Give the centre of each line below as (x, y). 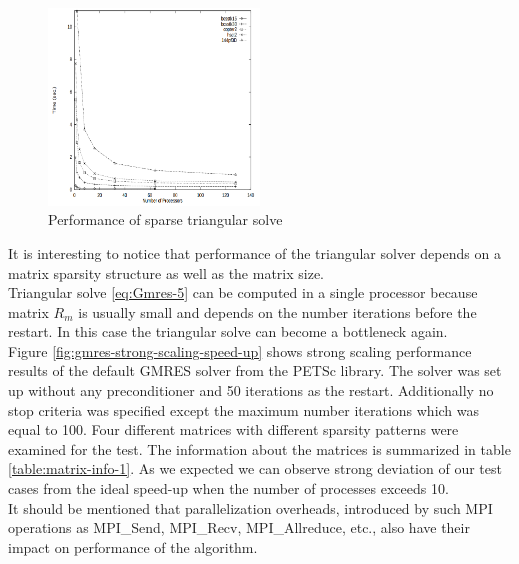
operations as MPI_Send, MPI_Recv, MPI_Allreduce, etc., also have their (239, 527)
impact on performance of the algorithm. (133, 546)
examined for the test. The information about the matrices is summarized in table (259, 448)
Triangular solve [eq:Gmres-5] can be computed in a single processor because (243, 292)
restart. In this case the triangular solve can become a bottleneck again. (228, 331)
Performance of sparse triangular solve (165, 219)
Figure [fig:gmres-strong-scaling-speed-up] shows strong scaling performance (240, 350)
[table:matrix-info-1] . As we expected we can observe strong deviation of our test (255, 468)
